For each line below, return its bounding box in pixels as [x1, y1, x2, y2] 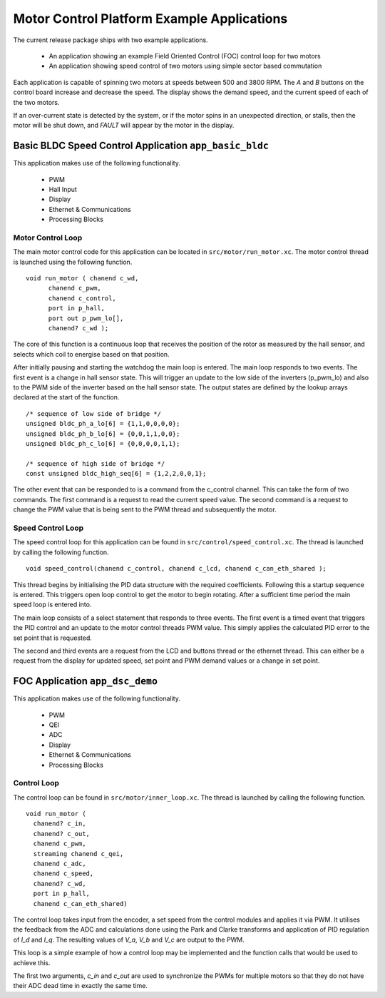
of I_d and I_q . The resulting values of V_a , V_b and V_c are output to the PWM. [13, 935, 245, 944]
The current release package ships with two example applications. [13, 36, 208, 44]
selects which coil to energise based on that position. [13, 350, 170, 358]
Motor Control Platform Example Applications [13, 11, 288, 26]
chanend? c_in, [33, 820, 86, 828]
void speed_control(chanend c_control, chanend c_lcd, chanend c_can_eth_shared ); [26, 564, 327, 573]
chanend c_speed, [33, 870, 94, 877]
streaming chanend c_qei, [33, 850, 124, 857]
